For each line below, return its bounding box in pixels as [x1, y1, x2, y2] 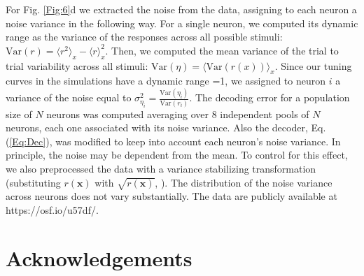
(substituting [6, 175, 61, 189]
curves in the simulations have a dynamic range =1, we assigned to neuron [6, 73, 326, 88]
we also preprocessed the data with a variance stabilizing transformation [6, 161, 316, 176]
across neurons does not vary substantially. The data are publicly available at [6, 189, 337, 203]
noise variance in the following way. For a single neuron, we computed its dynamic [6, 15, 358, 30]
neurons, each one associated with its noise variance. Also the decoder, [6, 120, 308, 135]
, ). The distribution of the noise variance [155, 175, 332, 189]
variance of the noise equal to [6, 90, 132, 105]
